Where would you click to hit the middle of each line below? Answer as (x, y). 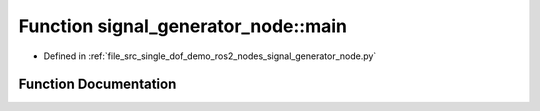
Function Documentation (97, 84)
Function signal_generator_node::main (183, 26)
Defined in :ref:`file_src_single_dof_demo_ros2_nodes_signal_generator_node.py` (210, 56)
